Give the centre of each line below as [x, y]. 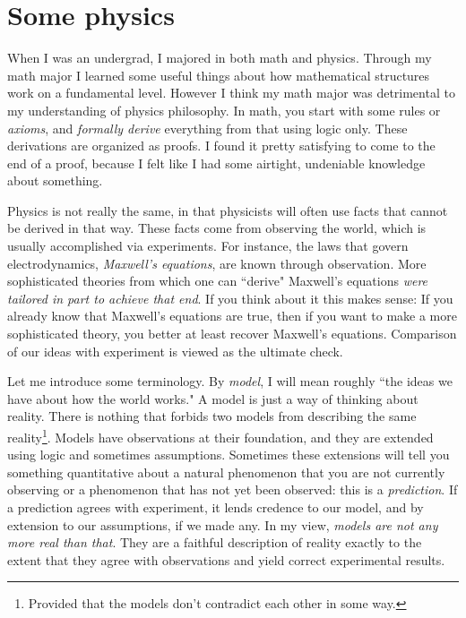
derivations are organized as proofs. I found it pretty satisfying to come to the [221, 146]
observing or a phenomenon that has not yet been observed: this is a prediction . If [233, 489]
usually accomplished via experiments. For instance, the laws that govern [208, 246]
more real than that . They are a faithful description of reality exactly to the [215, 542]
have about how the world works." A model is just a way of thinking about [213, 398]
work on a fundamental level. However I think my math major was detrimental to [231, 93]
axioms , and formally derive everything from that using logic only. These [207, 128]
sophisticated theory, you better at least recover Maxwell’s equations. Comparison [232, 334]
